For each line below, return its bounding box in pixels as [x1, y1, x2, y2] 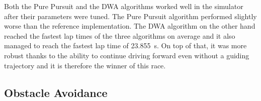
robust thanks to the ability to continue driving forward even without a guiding [4, 50, 249, 60]
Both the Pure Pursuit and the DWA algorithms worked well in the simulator [4, 1, 243, 11]
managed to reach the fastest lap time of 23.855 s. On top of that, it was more [4, 40, 247, 51]
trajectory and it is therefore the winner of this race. [4, 60, 166, 70]
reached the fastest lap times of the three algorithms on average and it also [4, 30, 235, 41]
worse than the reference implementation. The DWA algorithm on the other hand [4, 21, 255, 31]
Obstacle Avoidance [4, 84, 108, 100]
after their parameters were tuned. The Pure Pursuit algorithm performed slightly [4, 11, 257, 21]
